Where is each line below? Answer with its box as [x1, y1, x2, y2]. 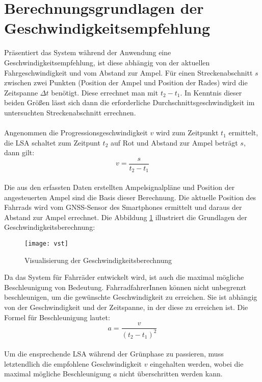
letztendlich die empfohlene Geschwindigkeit [4, 358, 142, 369]
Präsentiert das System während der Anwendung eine [4, 47, 171, 58]
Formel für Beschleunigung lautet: [4, 312, 110, 322]
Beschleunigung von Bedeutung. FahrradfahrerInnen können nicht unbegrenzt [4, 281, 246, 292]
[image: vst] [24, 240, 68, 247]
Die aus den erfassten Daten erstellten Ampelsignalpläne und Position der [4, 181, 235, 192]
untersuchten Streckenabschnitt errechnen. [4, 107, 136, 117]
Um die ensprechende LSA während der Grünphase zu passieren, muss [4, 348, 224, 359]
